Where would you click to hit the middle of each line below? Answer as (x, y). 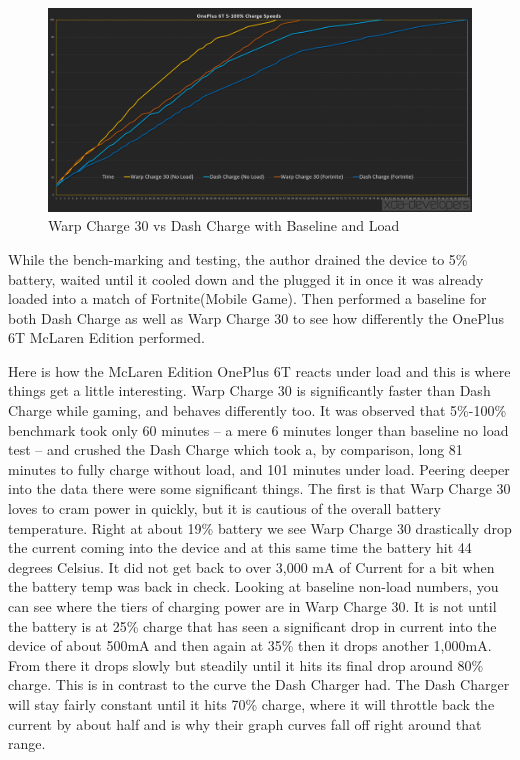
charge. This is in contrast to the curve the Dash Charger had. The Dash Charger (259, 684)
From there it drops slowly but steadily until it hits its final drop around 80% (246, 664)
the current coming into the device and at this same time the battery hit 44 (240, 547)
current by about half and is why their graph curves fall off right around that (245, 723)
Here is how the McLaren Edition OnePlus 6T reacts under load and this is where (259, 370)
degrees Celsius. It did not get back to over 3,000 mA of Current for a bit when (251, 566)
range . (27, 743)
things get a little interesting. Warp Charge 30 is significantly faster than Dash (249, 390)
